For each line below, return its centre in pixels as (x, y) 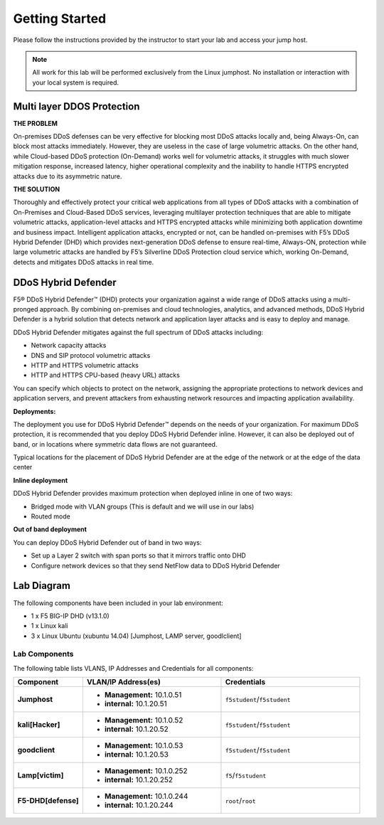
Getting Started (60, 18)
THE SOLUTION (37, 189)
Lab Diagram (42, 586)
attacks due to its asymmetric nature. (68, 176)
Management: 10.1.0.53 (144, 745)
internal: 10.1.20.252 (139, 780)
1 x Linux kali (49, 626)
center (23, 467)
